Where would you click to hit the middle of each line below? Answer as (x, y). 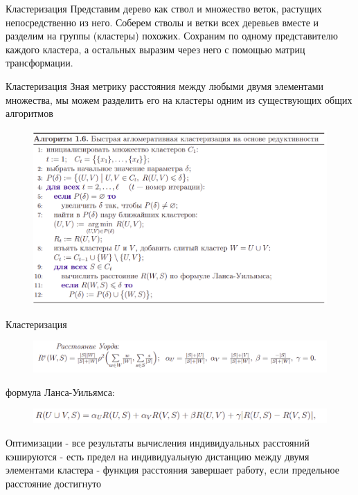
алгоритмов (29, 113)
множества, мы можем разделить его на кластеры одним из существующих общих (179, 99)
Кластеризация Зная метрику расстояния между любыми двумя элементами (165, 85)
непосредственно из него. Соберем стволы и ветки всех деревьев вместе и (162, 22)
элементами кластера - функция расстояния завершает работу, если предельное (172, 470)
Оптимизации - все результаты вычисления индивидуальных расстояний (158, 442)
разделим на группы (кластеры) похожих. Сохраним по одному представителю (172, 36)
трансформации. (39, 63)
